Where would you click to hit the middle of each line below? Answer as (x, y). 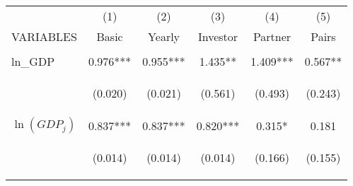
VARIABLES (44, 36)
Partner (272, 36)
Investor (218, 36)
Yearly (164, 36)
